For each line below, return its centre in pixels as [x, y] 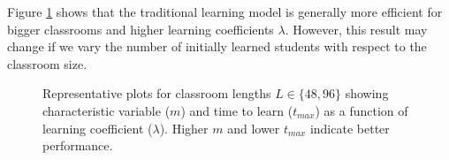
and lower [254, 128]
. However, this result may [356, 29]
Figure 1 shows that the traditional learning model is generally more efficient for [225, 11]
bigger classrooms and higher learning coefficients [141, 29]
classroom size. [47, 63]
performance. [78, 145]
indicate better [350, 128]
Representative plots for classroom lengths [157, 93]
